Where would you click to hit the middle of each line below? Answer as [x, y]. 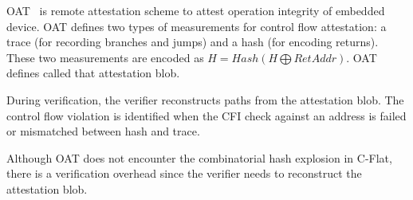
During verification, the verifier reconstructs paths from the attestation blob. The [205, 99]
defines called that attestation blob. [93, 73]
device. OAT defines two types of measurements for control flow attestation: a [197, 26]
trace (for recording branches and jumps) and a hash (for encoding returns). [193, 42]
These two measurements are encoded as [105, 57]
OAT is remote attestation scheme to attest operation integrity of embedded [196, 10]
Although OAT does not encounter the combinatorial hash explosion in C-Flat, [199, 157]
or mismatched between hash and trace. [103, 131]
